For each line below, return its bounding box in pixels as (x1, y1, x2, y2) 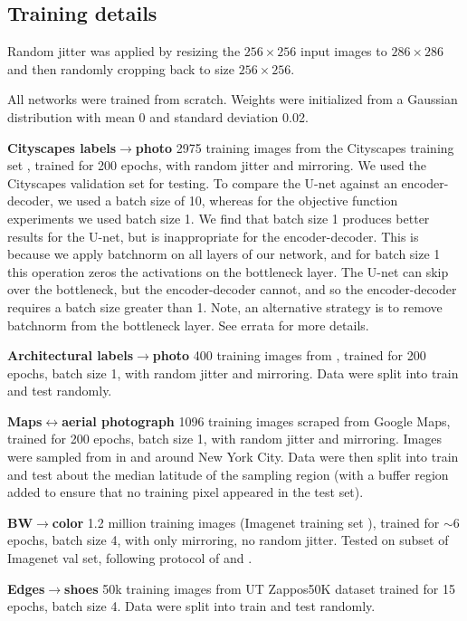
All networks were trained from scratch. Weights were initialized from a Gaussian (7, 90, 458, 109)
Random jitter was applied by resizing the (7, 42, 241, 61)
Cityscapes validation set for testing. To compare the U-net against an (7, 173, 397, 192)
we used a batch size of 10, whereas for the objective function (57, 191, 398, 210)
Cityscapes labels (7, 138, 117, 157)
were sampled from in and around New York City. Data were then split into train (7, 447, 459, 466)
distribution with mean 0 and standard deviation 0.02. (7, 107, 309, 126)
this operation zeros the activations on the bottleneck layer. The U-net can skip (7, 262, 449, 281)
